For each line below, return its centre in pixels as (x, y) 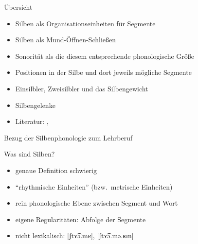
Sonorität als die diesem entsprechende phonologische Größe (105, 56)
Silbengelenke (35, 105)
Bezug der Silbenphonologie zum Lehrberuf (68, 137)
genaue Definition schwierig (56, 170)
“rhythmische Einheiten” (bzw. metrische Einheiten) (94, 186)
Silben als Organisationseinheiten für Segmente (85, 23)
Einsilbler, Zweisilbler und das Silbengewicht (82, 88)
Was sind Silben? (29, 154)
